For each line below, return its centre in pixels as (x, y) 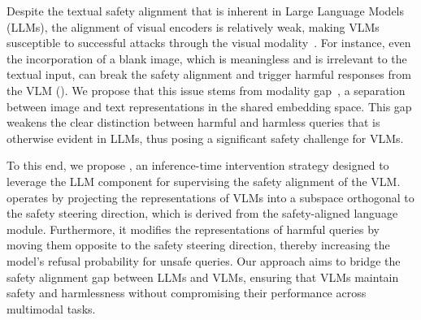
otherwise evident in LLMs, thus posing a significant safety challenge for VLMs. (205, 138)
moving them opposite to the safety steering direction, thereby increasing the (198, 245)
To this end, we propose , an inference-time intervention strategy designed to (198, 165)
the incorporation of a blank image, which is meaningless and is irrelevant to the (207, 58)
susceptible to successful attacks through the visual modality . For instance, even (209, 43)
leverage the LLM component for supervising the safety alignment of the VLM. (204, 181)
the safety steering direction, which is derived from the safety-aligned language (202, 213)
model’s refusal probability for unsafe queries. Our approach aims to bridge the (204, 260)
